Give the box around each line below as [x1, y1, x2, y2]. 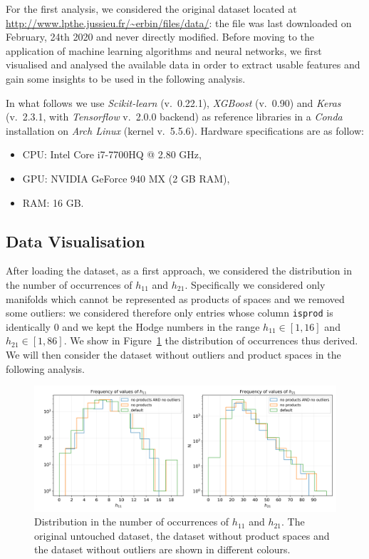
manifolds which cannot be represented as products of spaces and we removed [6, 291, 345, 306]
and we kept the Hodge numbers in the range [62, 319, 260, 334]
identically [6, 319, 51, 334]
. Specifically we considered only [184, 277, 326, 292]
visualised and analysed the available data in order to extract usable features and [6, 57, 360, 72]
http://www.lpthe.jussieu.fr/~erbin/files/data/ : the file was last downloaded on [6, 15, 352, 30]
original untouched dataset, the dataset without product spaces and [34, 528, 330, 543]
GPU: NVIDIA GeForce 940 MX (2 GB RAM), [22, 170, 230, 185]
